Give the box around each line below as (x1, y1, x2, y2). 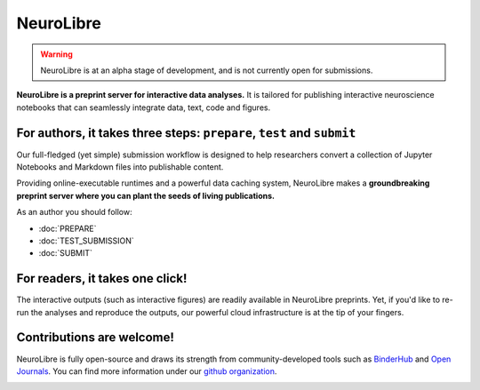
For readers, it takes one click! (16, 271, 188, 286)
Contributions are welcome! (16, 330, 175, 346)
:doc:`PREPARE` (38, 223, 97, 234)
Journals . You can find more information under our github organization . (16, 365, 277, 377)
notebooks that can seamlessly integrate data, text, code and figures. (16, 102, 271, 113)
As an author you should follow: (16, 207, 132, 218)
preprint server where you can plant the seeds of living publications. (16, 190, 276, 201)
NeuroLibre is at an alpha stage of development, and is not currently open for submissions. (40, 65, 373, 76)
